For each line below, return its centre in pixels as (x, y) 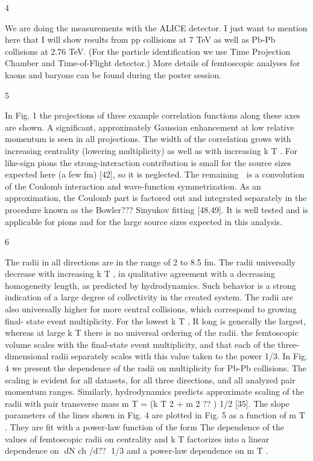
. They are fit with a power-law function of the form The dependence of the (144, 427)
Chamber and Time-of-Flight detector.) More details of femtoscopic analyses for (153, 63)
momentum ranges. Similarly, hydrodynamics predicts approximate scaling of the (154, 391)
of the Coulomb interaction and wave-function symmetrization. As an (133, 186)
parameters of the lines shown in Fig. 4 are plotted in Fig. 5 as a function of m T (155, 415)
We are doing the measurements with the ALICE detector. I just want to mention (156, 27)
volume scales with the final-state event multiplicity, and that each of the (140, 344)
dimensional (27, 356)
